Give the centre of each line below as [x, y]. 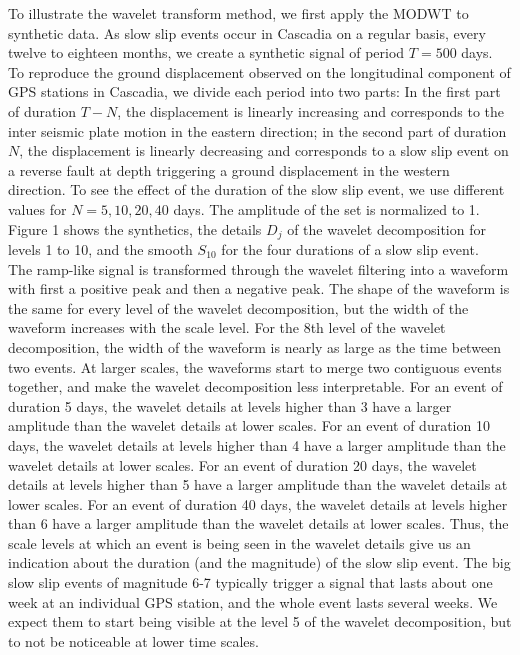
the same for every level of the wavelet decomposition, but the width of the [238, 307]
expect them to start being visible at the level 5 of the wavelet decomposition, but [260, 621]
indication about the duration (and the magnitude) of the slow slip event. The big [259, 562]
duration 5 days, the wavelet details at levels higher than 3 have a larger [230, 405]
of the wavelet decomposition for [386, 228]
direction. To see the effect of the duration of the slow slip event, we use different [256, 189]
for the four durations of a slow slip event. [350, 248]
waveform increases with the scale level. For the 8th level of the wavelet [227, 327]
